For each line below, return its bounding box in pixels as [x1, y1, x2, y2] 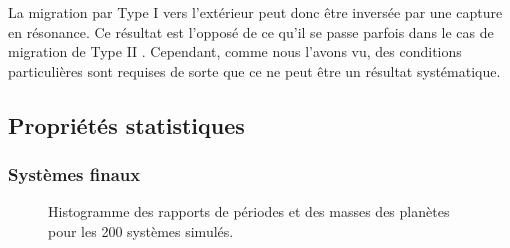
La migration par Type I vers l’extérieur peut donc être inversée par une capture [8, 2, 503, 22]
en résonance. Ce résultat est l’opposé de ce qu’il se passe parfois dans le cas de [8, 21, 494, 42]
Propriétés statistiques [8, 109, 245, 140]
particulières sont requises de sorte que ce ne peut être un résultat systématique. [8, 60, 501, 81]
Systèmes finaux [8, 162, 141, 187]
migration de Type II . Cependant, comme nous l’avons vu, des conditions [8, 41, 462, 62]
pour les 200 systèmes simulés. [48, 220, 234, 241]
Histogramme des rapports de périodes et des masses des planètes [48, 201, 450, 222]
